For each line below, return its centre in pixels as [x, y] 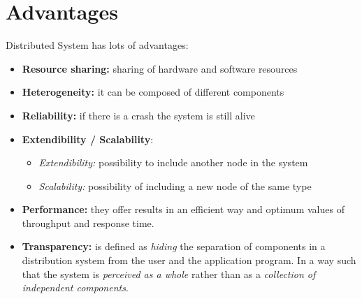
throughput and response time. [88, 223]
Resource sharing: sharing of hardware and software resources [160, 68]
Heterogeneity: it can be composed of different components [153, 92]
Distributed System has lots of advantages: [97, 45]
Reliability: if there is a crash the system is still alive [138, 115]
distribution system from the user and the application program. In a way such [189, 260]
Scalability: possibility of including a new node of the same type [175, 185]
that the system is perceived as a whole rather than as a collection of [169, 274]
